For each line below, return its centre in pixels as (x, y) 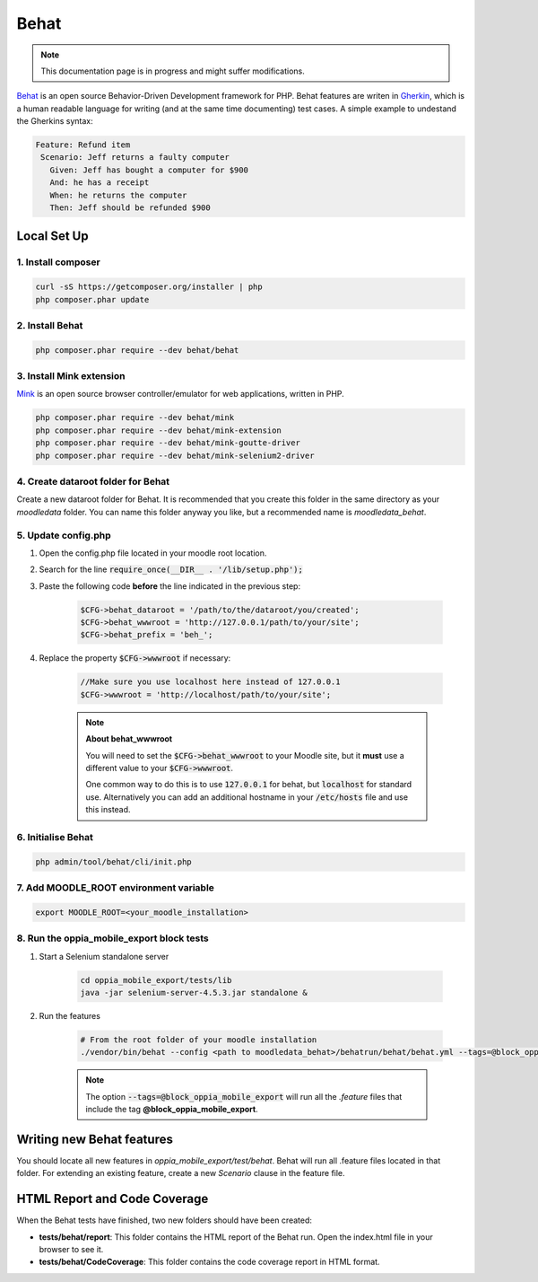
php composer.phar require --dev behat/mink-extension (158, 430)
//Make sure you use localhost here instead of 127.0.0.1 (210, 682)
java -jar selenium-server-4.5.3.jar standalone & (194, 992)
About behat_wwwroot (129, 739)
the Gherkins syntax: (55, 121)
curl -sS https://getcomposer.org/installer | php (149, 287)
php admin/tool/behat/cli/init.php (113, 861)
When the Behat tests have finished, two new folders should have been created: (165, 1220)
